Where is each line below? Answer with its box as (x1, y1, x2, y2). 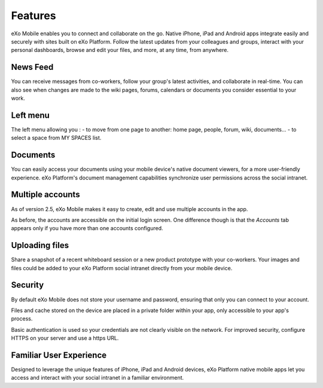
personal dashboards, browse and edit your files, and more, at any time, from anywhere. (11, 47, 228, 54)
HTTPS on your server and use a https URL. (11, 335, 119, 342)
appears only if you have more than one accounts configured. (11, 225, 164, 232)
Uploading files (11, 240, 69, 250)
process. (11, 315, 33, 322)
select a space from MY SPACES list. (11, 135, 102, 142)
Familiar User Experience (11, 350, 107, 360)
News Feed (11, 62, 54, 72)
